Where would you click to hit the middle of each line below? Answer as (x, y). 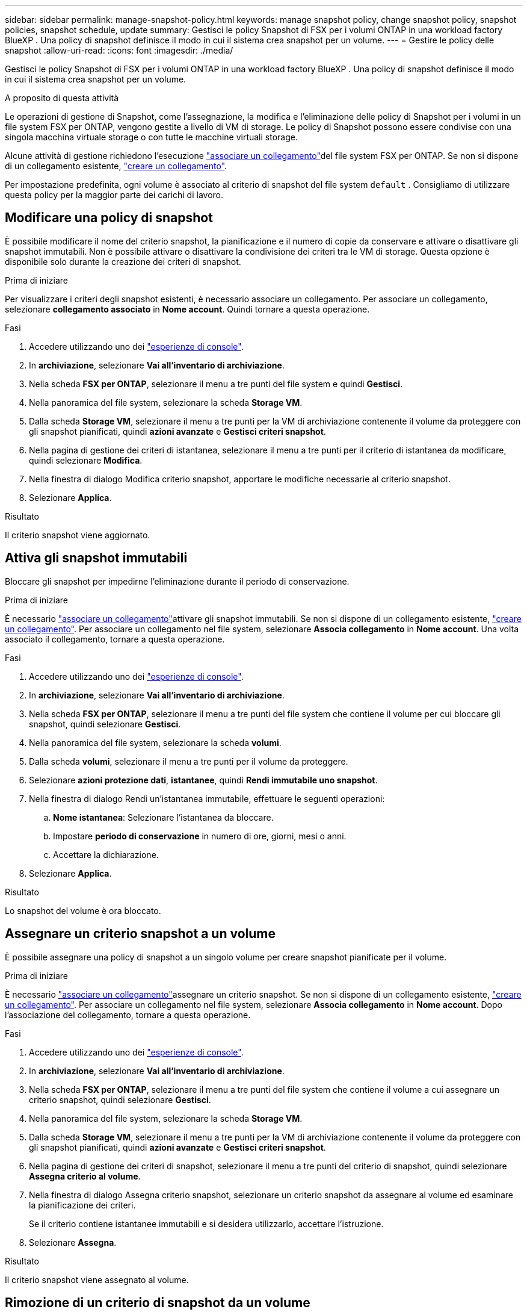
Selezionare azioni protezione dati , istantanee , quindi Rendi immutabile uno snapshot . (203, 780)
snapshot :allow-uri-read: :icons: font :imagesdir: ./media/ (119, 50)
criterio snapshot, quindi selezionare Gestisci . (120, 1099)
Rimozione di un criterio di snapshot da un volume (158, 1302)
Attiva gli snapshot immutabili (96, 558)
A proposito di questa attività (62, 98)
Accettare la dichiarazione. (106, 854)
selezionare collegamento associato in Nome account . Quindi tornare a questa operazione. (187, 309)
